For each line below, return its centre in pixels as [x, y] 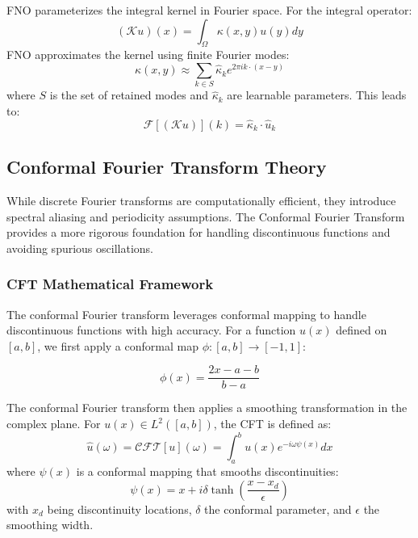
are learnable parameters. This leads [317, 95]
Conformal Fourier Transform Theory [167, 167]
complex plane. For [54, 424]
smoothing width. [50, 525]
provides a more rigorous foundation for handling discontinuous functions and [199, 232]
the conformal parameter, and [278, 509]
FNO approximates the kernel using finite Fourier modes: [148, 55]
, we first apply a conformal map [118, 345]
